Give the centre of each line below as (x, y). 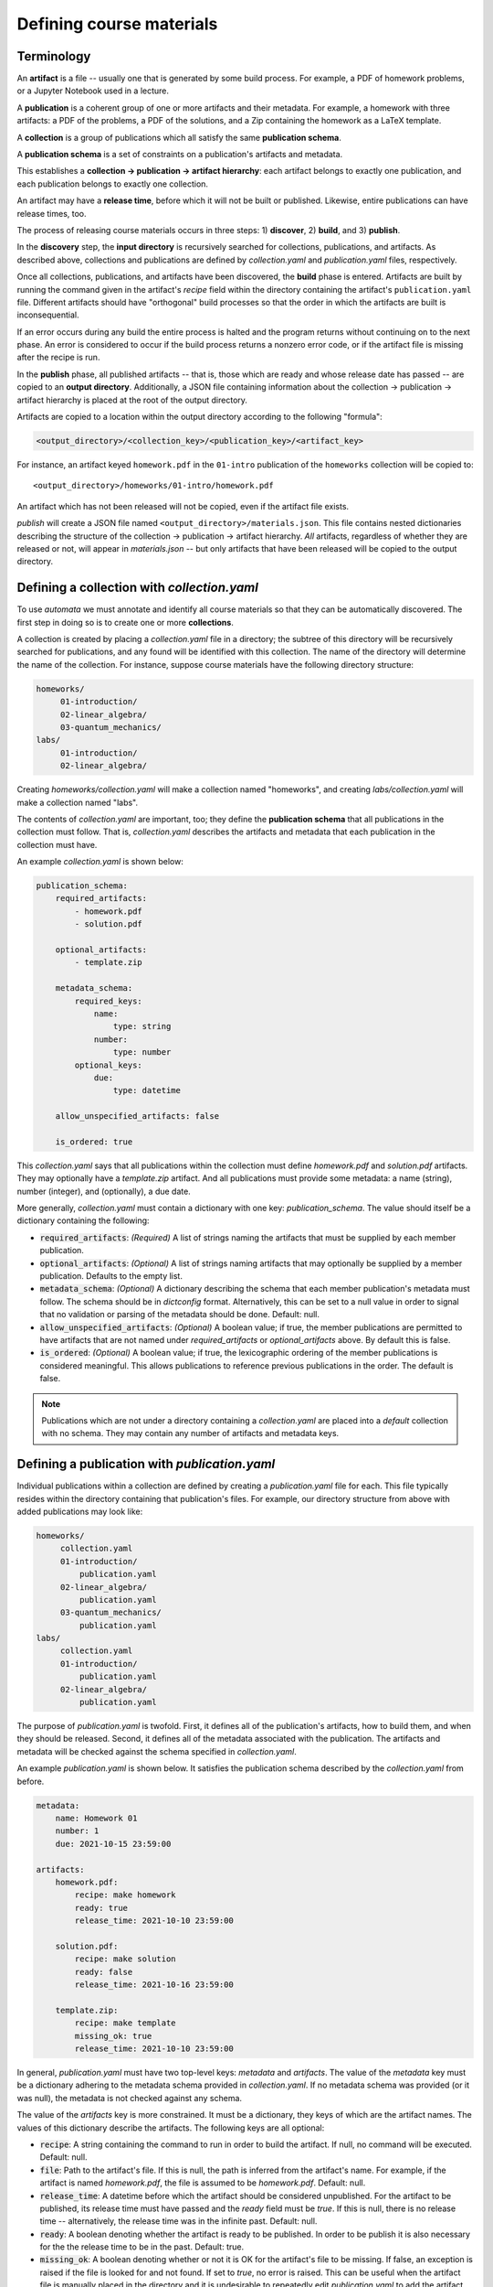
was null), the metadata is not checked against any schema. (129, 2098)
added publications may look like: (80, 1511)
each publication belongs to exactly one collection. (113, 184)
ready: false (104, 1972)
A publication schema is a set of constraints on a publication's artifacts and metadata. (180, 155)
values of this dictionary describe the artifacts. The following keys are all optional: (171, 2128)
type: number (142, 1052)
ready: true (101, 1908)
